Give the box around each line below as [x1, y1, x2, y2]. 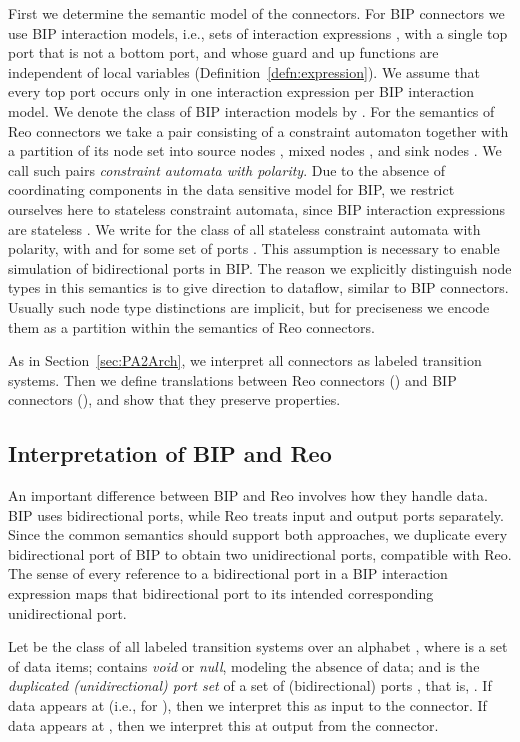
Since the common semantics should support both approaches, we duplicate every [8, 524, 508, 545]
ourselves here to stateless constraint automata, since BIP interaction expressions [8, 198, 506, 219]
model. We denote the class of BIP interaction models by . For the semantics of [8, 100, 495, 121]
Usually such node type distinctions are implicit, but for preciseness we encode [8, 296, 490, 317]
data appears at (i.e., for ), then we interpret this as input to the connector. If [8, 695, 487, 716]
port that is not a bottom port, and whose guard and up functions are [8, 42, 439, 63]
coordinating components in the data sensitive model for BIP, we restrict [8, 179, 455, 200]
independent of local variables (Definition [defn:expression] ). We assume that [8, 61, 481, 82]
